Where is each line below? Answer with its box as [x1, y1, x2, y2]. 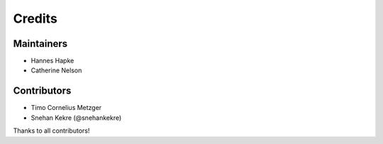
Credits [13, 11, 58, 26]
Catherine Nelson [30, 66, 82, 74]
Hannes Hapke [30, 57, 74, 65]
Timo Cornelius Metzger [30, 104, 102, 112]
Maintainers [13, 38, 68, 50]
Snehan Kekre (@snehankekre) [30, 113, 122, 122]
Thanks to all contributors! [13, 126, 90, 135]
